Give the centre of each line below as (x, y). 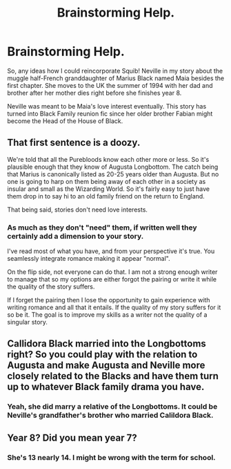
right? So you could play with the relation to (102, 355)
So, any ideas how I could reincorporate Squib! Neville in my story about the (115, 71)
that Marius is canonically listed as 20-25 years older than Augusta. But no (113, 174)
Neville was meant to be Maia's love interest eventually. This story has (107, 106)
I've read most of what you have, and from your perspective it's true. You (111, 251)
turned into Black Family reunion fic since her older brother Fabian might (110, 113)
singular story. (28, 322)
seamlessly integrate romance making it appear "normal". (89, 259)
